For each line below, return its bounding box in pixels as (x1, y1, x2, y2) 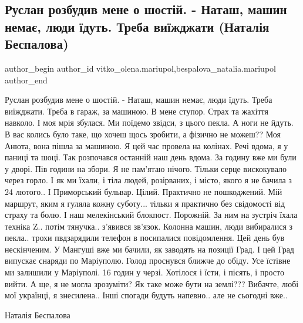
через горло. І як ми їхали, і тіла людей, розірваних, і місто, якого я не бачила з (5, 174, 292, 186)
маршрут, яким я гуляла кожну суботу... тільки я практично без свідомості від (5, 197, 285, 209)
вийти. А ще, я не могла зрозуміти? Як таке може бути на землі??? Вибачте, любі (5, 277, 299, 290)
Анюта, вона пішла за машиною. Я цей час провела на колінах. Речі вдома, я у (5, 139, 288, 152)
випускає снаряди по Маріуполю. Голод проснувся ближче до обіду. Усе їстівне (5, 254, 291, 267)
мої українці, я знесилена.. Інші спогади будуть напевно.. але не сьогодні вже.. (5, 289, 288, 301)
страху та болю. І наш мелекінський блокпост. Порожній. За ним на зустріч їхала (5, 208, 298, 221)
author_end (5, 73, 48, 86)
